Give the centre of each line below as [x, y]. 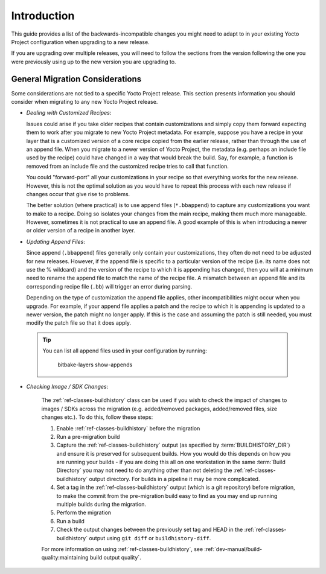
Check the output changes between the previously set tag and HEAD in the [150, 530]
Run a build [70, 521]
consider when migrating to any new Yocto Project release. [85, 102]
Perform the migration [84, 512]
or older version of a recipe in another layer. [81, 231]
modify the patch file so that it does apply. [78, 323]
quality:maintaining [65, 558]
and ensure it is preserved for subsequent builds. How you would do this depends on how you [174, 453]
